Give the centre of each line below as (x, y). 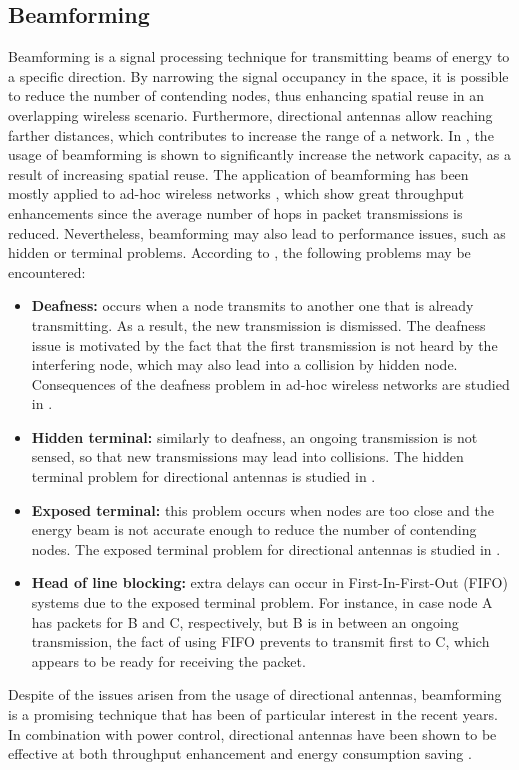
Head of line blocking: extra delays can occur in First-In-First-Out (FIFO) (269, 582)
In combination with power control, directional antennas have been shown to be (252, 733)
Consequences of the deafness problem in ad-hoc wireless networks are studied (270, 383)
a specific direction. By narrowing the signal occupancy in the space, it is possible (258, 75)
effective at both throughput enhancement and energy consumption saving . (240, 753)
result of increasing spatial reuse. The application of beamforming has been (238, 173)
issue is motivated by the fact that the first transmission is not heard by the (264, 344)
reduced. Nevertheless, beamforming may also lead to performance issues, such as (257, 232)
